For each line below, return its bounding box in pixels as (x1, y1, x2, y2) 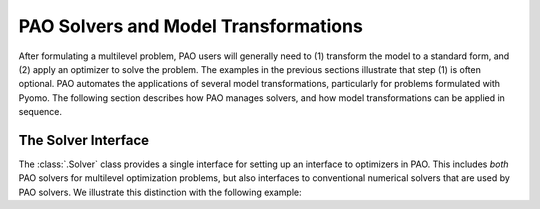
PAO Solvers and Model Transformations (18, 15, 364, 37)
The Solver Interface (18, 131, 150, 149)
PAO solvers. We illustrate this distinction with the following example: (18, 186, 302, 198)
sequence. (18, 106, 63, 118)
